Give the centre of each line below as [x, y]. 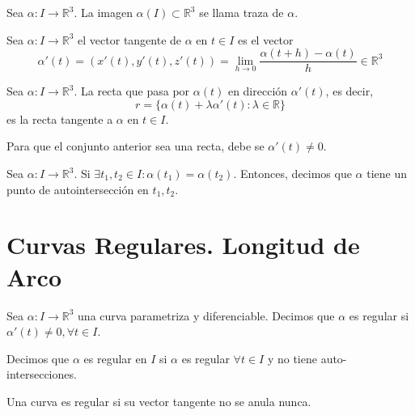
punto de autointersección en [78, 189]
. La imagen [103, 12]
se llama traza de [241, 12]
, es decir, [349, 91]
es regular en [115, 358]
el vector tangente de [130, 39]
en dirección [258, 91]
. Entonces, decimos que [292, 174]
